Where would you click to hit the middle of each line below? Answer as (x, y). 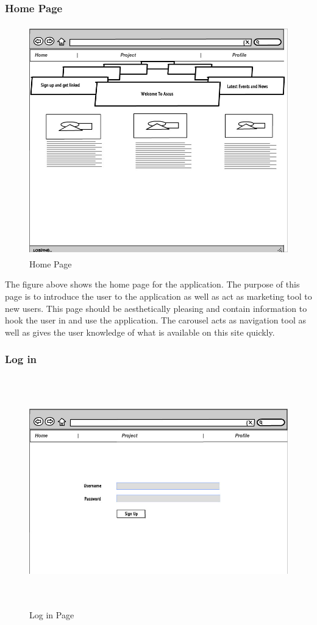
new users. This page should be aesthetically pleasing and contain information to (156, 308)
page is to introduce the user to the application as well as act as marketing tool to (158, 296)
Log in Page (52, 615)
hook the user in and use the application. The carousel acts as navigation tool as (156, 320)
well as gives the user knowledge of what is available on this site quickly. (140, 332)
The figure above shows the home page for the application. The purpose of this (152, 284)
